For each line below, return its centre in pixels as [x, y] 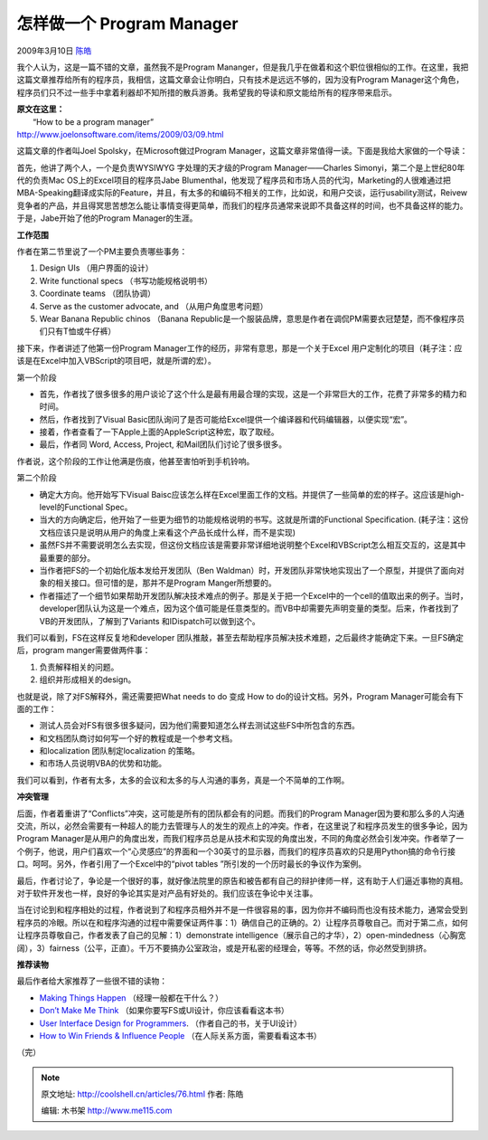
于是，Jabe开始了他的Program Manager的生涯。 [107, 218]
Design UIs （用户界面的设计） [96, 268]
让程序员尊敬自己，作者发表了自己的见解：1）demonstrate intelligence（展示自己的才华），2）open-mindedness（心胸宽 [241, 936]
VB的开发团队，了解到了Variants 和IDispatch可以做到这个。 [150, 621]
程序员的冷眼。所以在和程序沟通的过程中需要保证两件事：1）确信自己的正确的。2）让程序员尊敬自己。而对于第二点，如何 [243, 922]
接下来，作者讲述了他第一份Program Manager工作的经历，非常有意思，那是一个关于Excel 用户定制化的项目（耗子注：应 [239, 347]
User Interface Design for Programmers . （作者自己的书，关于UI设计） [171, 1023]
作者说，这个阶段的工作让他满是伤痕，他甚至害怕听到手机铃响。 [136, 461]
